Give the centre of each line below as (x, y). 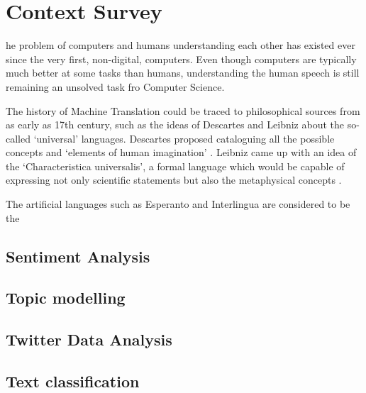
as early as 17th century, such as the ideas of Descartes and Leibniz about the (175, 124)
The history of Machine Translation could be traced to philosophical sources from (183, 110)
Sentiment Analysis (78, 256)
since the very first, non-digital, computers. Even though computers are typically (181, 59)
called (18, 138)
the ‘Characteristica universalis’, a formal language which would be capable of (175, 166)
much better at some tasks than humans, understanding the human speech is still (183, 73)
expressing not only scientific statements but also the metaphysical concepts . (174, 180)
